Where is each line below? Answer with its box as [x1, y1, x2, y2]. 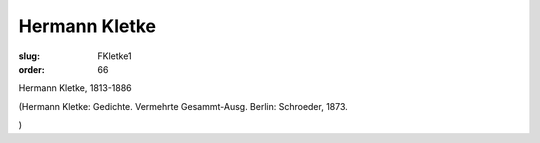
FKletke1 [97, 50, 132, 62]
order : [18, 63, 45, 75]
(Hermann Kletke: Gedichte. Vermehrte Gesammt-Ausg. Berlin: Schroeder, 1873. [18, 100, 349, 112]
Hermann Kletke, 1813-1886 [18, 82, 132, 94]
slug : [18, 50, 40, 62]
